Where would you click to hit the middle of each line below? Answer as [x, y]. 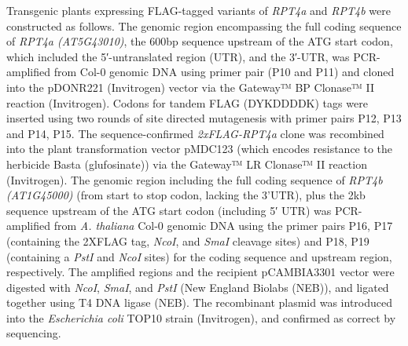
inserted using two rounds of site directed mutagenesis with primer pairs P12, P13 [204, 118]
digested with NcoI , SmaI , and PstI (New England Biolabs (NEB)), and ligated [198, 287]
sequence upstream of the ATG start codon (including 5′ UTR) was [169, 210]
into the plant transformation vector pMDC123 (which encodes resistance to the [200, 149]
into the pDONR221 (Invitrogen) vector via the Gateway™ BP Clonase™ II [190, 87]
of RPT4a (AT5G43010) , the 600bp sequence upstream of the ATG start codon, [200, 41]
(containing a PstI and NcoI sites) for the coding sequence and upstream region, [199, 256]
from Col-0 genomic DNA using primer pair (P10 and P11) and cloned [224, 72]
